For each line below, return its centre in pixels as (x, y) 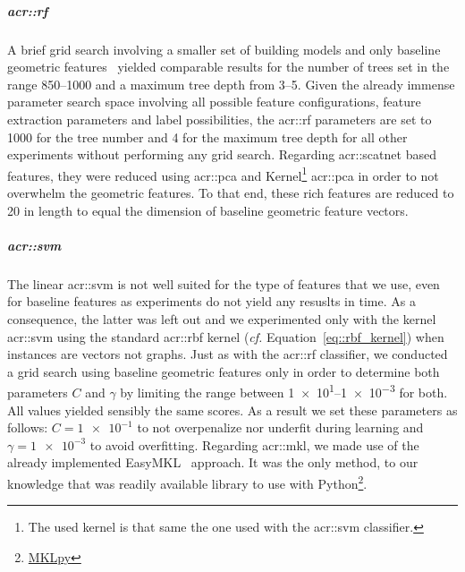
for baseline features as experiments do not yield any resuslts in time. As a (211, 301)
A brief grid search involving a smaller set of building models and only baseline (224, 49)
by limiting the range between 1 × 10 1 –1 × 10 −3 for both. (284, 391)
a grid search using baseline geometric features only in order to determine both (224, 371)
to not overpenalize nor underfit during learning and (280, 427)
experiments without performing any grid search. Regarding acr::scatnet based (222, 154)
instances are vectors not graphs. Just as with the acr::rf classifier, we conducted (228, 354)
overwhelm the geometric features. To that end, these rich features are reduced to (231, 192)
